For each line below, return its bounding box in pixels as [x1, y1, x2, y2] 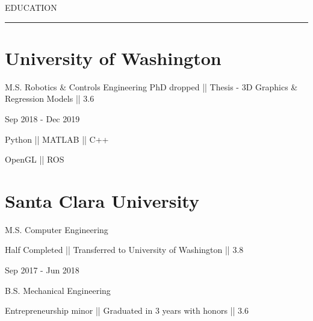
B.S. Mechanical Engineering [5, 284, 111, 296]
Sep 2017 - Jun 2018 [5, 264, 79, 276]
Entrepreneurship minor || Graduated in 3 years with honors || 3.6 [5, 304, 249, 317]
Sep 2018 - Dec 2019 [5, 112, 80, 125]
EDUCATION [5, 1, 57, 13]
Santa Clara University [5, 188, 199, 213]
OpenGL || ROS [5, 153, 64, 166]
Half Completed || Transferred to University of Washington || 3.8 [5, 243, 244, 256]
